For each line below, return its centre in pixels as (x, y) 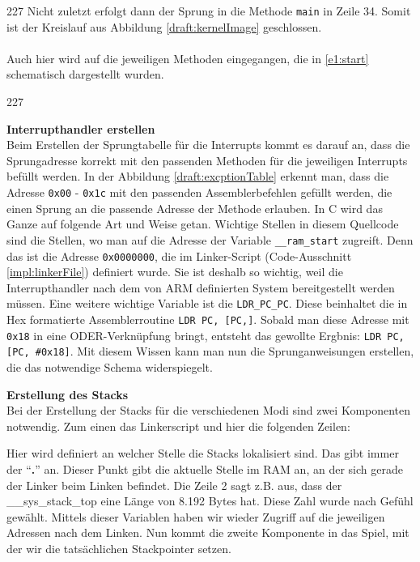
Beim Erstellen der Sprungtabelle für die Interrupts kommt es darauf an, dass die (208, 145)
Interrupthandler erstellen (81, 128)
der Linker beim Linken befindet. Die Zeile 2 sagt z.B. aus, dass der (174, 485)
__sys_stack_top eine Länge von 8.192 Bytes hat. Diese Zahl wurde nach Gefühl (210, 501)
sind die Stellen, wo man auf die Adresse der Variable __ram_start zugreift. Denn (210, 239)
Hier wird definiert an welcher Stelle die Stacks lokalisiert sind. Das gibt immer (203, 453)
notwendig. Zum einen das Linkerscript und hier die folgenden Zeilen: (178, 426)
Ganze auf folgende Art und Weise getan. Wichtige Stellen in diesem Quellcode (203, 224)
